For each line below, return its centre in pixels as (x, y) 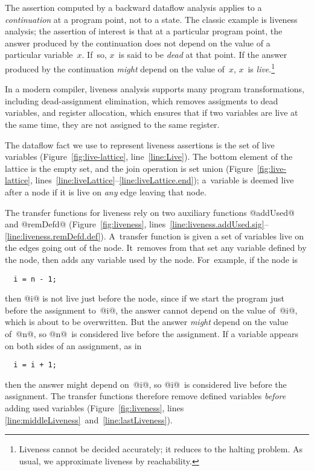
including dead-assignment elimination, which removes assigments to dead (142, 100)
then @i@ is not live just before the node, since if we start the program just (145, 298)
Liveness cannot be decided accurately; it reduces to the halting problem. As (161, 449)
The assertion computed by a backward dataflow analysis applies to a (133, 7)
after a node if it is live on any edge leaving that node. (106, 191)
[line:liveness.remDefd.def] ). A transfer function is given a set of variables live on (155, 235)
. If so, (94, 55)
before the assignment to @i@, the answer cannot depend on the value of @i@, (151, 310)
